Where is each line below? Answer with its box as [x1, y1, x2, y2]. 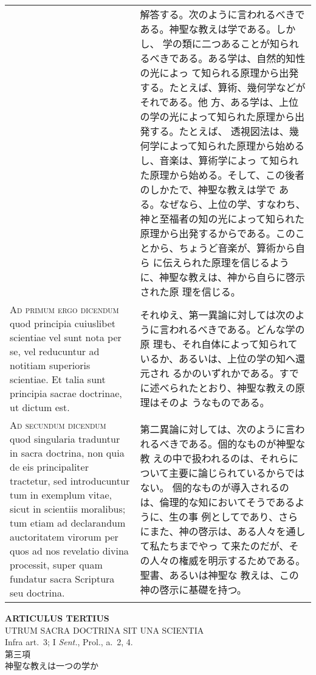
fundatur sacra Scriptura [10, 572, 115, 586]
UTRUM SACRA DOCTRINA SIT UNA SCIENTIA [5, 623, 204, 636]
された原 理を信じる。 [140, 285, 241, 299]
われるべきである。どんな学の [169, 322, 305, 336]
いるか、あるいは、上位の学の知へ [140, 351, 296, 365]
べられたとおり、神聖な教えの [159, 381, 295, 395]
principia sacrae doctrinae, [10, 386, 122, 400]
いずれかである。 [201, 366, 280, 380]
